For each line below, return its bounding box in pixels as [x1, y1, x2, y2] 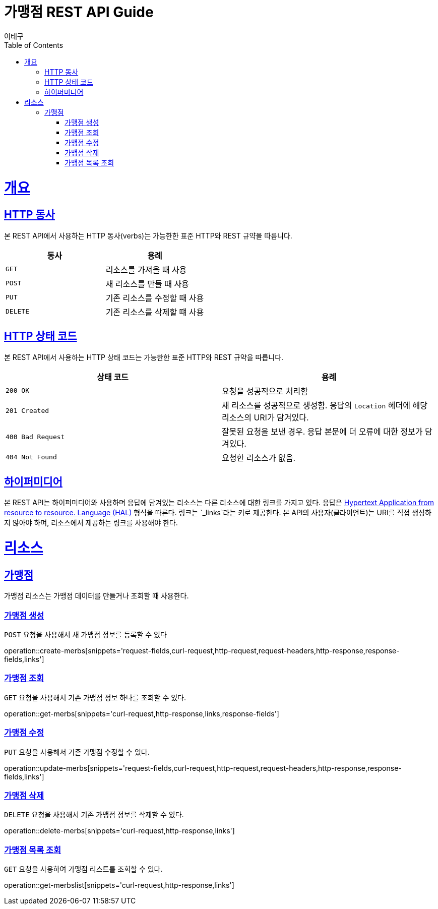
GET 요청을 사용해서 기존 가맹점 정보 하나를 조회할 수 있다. [4, 693, 186, 702]
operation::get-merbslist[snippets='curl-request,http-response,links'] [4, 881, 234, 890]
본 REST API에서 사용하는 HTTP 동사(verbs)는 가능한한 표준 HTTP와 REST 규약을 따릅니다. [4, 231, 292, 240]
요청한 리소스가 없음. [222, 452, 296, 463]
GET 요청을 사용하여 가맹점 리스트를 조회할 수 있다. [4, 865, 163, 874]
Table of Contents [4, 40, 64, 49]
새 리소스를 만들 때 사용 [105, 278, 189, 289]
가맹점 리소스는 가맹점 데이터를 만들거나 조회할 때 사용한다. [4, 591, 189, 600]
